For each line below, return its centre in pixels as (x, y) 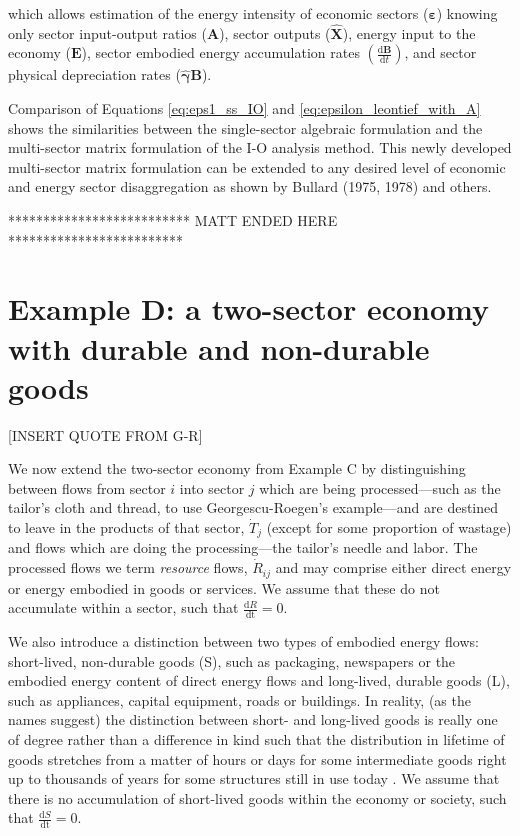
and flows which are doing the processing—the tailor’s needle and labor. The (243, 547)
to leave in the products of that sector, (126, 527)
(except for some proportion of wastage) (389, 527)
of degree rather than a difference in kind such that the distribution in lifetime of (256, 738)
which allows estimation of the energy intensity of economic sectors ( (218, 13)
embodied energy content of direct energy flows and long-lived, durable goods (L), (259, 680)
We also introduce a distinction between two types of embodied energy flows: (243, 640)
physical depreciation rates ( (94, 74)
